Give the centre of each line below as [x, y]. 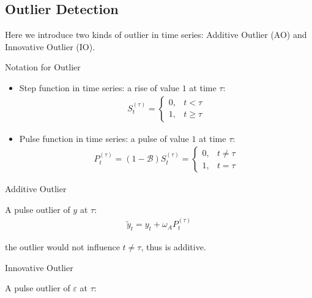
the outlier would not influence [62, 247]
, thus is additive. [173, 247]
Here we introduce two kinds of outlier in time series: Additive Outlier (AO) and [156, 35]
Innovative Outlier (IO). [50, 46]
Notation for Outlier [43, 67]
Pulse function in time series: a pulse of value [104, 138]
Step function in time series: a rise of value [99, 87]
